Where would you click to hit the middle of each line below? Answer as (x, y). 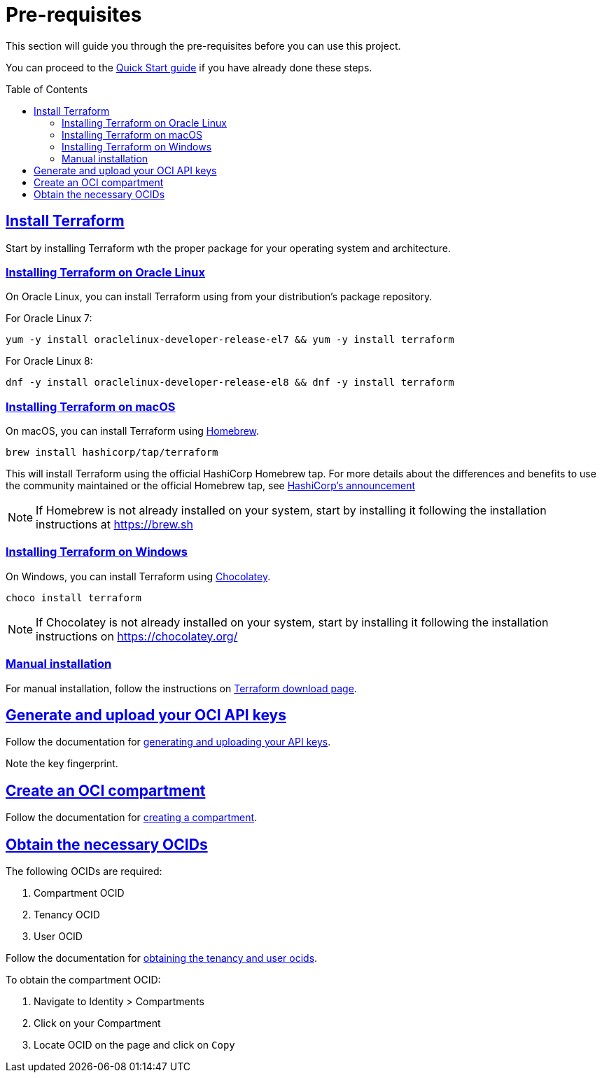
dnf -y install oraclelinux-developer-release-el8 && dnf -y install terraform (230, 383)
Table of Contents (47, 89)
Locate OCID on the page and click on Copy (134, 1045)
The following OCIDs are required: (84, 871)
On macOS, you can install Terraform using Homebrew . (133, 431)
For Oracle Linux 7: (49, 318)
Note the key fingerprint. (62, 764)
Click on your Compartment (97, 1023)
